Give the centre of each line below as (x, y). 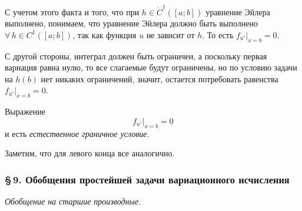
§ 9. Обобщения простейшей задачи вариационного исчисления (147, 179)
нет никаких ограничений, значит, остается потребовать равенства (160, 78)
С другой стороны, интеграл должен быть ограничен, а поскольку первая (136, 56)
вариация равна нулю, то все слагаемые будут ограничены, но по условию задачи (151, 67)
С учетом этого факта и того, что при (72, 11)
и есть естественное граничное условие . (77, 133)
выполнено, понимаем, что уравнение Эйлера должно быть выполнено (131, 23)
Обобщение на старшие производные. (73, 201)
